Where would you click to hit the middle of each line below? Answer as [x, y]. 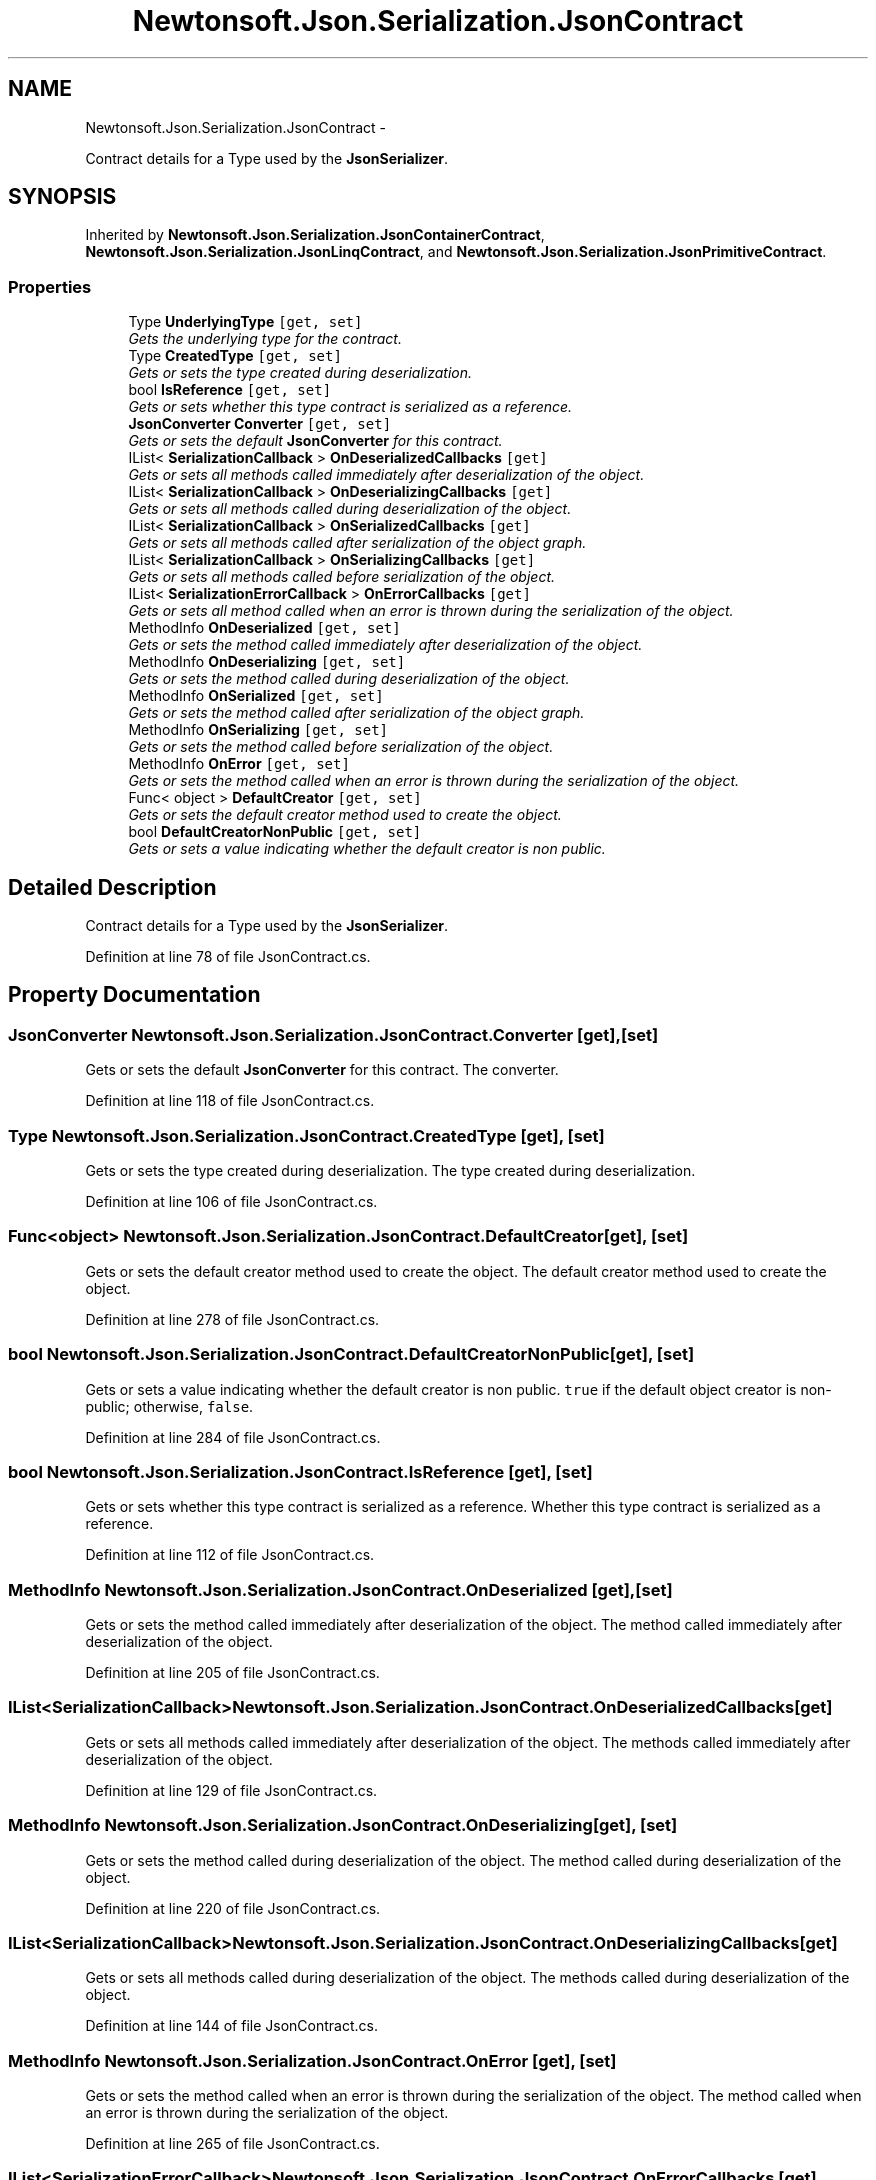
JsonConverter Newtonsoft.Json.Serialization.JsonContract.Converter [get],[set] [333, 1034]
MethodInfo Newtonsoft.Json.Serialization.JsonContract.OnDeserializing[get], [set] [343, 1825]
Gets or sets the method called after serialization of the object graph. [356, 713]
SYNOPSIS [62, 197]
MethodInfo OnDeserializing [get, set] [267, 662]
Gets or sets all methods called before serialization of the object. [342, 577]
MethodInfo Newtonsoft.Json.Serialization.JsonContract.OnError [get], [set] [312, 2060]
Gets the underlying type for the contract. [265, 339]
